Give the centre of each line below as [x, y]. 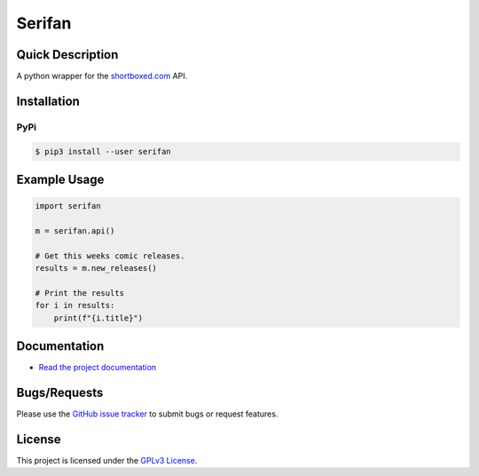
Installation [48, 101]
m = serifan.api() [75, 231]
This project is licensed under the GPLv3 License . [107, 461]
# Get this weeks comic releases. [110, 256]
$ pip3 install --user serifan [103, 151]
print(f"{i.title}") [98, 318]
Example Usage [60, 180]
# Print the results [79, 293]
